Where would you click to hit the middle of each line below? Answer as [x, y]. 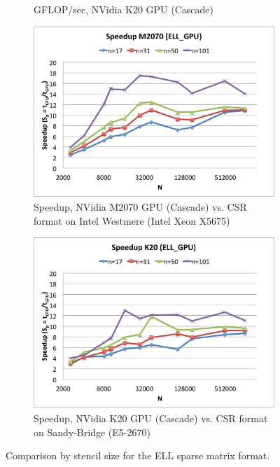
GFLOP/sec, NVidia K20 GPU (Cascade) [124, 9]
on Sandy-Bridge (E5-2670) [92, 432]
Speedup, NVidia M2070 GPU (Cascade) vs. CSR [140, 207]
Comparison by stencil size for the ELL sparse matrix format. [138, 455]
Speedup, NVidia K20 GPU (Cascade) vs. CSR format [151, 418]
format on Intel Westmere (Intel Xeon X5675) [132, 220]
